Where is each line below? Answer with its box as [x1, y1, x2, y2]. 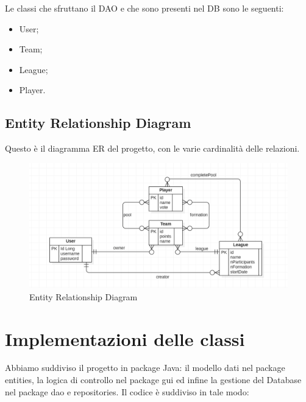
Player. [19, 83, 46, 96]
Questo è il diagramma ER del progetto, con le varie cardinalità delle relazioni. [5, 142, 300, 155]
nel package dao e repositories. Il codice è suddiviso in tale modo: [5, 385, 249, 398]
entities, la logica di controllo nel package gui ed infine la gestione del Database [5, 373, 302, 386]
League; [19, 63, 48, 76]
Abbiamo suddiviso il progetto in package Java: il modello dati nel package [5, 361, 285, 374]
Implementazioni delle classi [5, 326, 245, 351]
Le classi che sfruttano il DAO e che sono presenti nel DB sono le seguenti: [5, 2, 284, 14]
